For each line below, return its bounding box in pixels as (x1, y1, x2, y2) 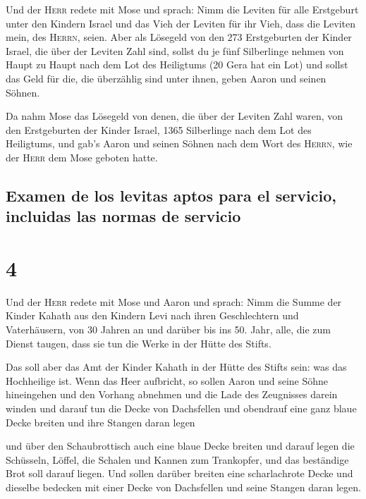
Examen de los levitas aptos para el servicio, (6, 184, 336, 206)
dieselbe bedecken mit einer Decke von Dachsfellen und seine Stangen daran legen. (6, 479, 361, 494)
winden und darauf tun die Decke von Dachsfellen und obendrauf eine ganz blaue (6, 400, 357, 415)
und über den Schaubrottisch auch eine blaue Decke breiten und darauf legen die (6, 438, 355, 453)
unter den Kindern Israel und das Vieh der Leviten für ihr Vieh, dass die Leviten (6, 16, 356, 30)
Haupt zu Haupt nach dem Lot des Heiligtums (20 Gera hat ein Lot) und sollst (6, 57, 348, 72)
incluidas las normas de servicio (6, 205, 241, 227)
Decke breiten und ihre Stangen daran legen (6, 414, 195, 429)
